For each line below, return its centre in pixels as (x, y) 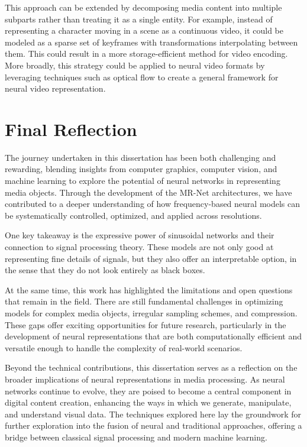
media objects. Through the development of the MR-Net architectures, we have (148, 192)
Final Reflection (71, 129)
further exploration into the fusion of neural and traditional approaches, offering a (153, 425)
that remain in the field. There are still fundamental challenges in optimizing (144, 301)
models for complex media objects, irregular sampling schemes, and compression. (151, 313)
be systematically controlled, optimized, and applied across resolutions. (133, 215)
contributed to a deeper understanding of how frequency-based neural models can (153, 204)
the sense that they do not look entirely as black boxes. (105, 270)
